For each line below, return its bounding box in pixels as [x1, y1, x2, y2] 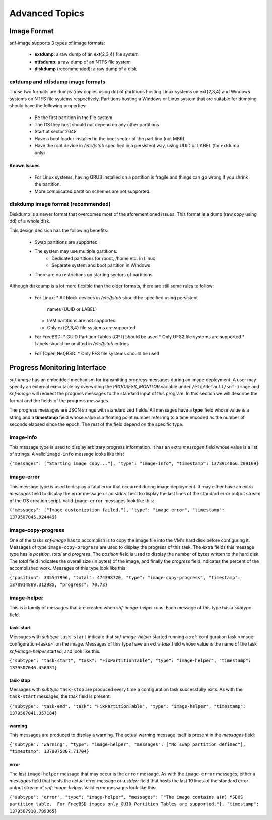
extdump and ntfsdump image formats [9, 78, 106, 85]
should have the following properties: [9, 103, 87, 109]
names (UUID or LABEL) [47, 306, 97, 312]
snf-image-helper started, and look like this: [9, 648, 101, 654]
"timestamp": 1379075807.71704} [9, 749, 89, 754]
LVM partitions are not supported [47, 318, 116, 324]
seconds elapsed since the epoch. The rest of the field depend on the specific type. [9, 421, 184, 427]
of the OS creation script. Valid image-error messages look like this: [9, 497, 154, 504]
